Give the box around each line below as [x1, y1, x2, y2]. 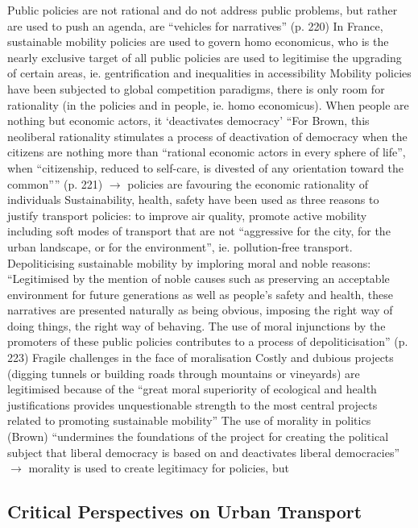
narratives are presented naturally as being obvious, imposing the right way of [7, 301, 393, 318]
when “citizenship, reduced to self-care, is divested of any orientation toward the [7, 159, 404, 176]
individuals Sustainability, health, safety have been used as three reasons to [7, 191, 379, 208]
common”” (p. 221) [7, 175, 103, 192]
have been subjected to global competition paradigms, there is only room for [7, 80, 385, 97]
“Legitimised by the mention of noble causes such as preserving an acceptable [7, 270, 390, 287]
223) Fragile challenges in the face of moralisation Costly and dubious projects [7, 349, 394, 366]
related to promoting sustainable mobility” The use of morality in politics [7, 412, 371, 429]
